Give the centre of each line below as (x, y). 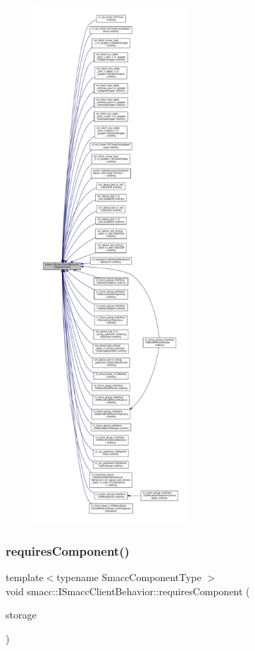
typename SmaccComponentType (129, 577)
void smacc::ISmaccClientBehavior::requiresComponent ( (128, 591)
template (25, 577)
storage (21, 615)
